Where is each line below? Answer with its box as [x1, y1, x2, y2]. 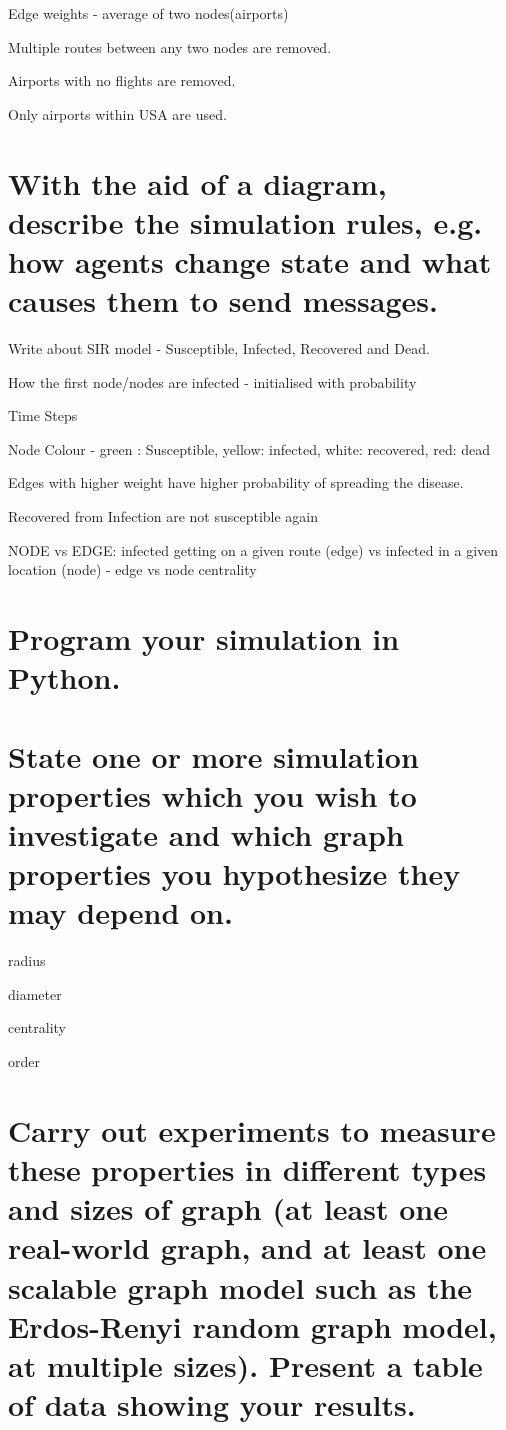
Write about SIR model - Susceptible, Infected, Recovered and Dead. [8, 338, 430, 359]
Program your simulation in [8, 618, 400, 658]
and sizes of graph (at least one [8, 1188, 448, 1229]
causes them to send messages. [8, 280, 438, 321]
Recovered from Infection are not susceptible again [8, 506, 319, 527]
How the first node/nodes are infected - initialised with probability [8, 371, 417, 392]
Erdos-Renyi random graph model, [8, 1305, 497, 1346]
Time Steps [8, 405, 78, 426]
